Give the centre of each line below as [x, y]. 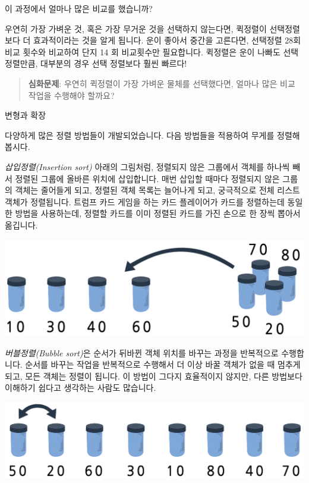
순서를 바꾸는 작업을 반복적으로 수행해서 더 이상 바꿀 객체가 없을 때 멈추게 [163, 364]
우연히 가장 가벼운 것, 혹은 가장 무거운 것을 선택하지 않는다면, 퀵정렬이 [136, 28]
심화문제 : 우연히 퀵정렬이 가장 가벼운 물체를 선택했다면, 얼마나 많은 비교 [162, 83]
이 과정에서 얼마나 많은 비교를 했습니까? [79, 8]
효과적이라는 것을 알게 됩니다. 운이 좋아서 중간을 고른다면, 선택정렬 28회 [167, 40]
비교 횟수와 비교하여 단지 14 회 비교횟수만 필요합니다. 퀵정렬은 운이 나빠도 [143, 51]
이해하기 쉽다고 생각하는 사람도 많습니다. [81, 388]
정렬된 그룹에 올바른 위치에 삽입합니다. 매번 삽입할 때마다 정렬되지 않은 [147, 178]
